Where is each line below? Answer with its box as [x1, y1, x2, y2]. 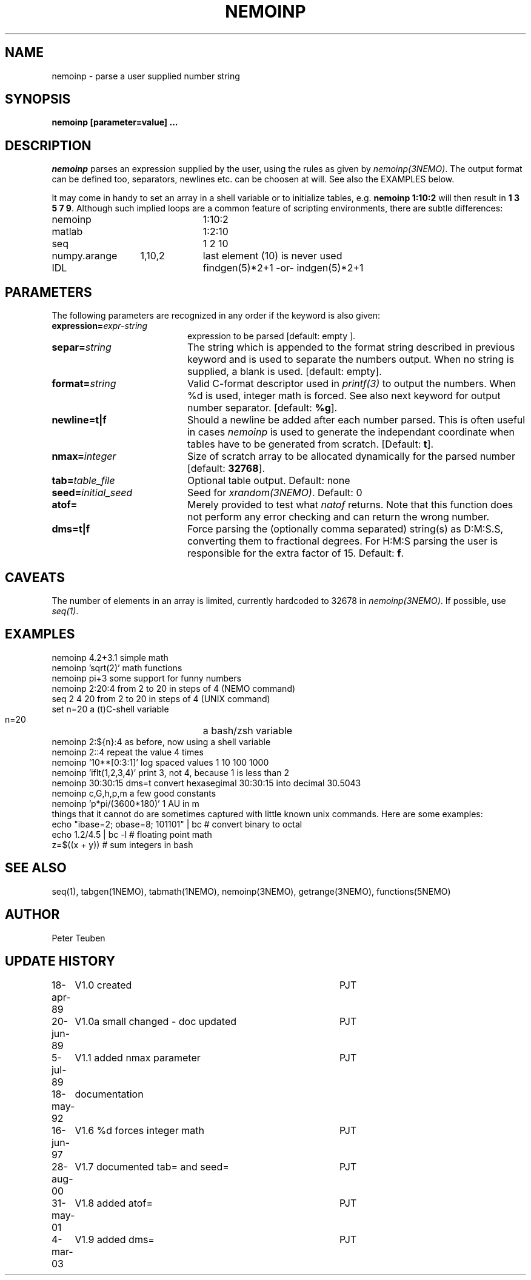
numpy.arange [52, 250, 118, 262]
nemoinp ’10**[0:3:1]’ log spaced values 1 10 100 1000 [52, 757, 269, 768]
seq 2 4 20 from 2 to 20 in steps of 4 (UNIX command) [52, 693, 270, 704]
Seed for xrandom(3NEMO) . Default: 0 [187, 486, 362, 499]
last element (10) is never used [202, 250, 342, 262]
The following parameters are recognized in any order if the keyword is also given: [52, 310, 381, 321]
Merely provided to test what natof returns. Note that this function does [187, 499, 513, 511]
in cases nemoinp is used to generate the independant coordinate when [187, 426, 515, 439]
